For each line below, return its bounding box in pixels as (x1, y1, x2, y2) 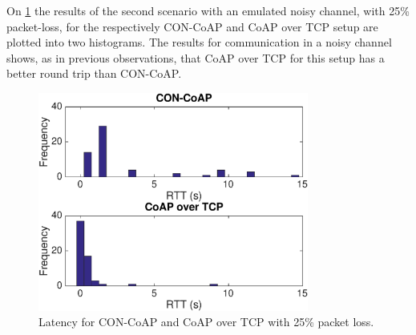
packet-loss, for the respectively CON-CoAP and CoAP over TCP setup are (6, 18, 378, 34)
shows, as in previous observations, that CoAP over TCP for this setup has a (6, 49, 385, 66)
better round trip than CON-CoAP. (6, 65, 182, 82)
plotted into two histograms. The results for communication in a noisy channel (6, 34, 392, 50)
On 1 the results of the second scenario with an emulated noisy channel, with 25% (6, 2, 410, 18)
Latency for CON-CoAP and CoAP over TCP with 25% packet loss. (38, 313, 374, 330)
